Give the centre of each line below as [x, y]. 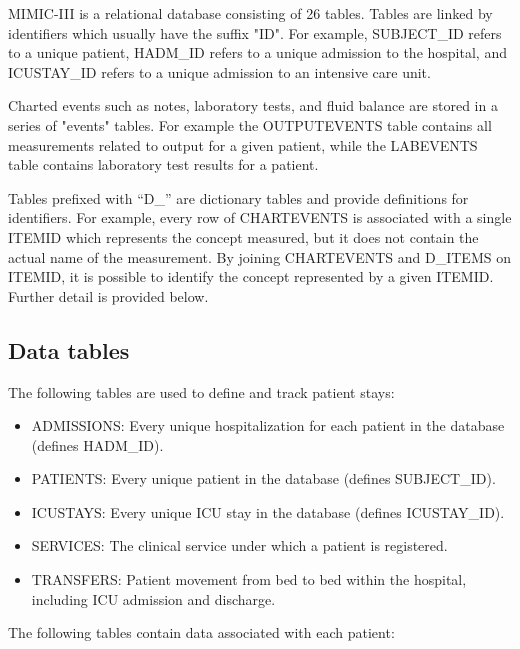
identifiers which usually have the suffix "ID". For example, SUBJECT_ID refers [255, 32]
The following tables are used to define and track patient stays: [201, 391]
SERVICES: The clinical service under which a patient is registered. [239, 545]
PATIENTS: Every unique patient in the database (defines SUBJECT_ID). [263, 478]
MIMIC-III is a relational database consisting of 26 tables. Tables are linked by [250, 13]
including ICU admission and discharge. [153, 598]
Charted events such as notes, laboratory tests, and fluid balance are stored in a [253, 105]
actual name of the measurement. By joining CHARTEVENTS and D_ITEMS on [259, 256]
